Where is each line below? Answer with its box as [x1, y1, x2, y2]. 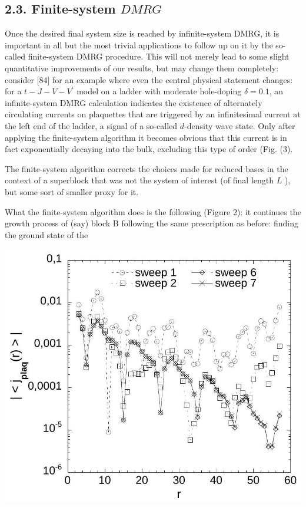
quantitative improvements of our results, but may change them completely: [5, 61, 279, 74]
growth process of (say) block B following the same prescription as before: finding [5, 217, 299, 229]
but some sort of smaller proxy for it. [5, 185, 139, 197]
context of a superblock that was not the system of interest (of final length [5, 174, 274, 186]
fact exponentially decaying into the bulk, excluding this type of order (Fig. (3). [5, 143, 293, 155]
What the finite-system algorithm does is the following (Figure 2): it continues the [5, 205, 301, 218]
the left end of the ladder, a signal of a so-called [5, 119, 178, 131]
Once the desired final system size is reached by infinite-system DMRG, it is [5, 27, 280, 39]
